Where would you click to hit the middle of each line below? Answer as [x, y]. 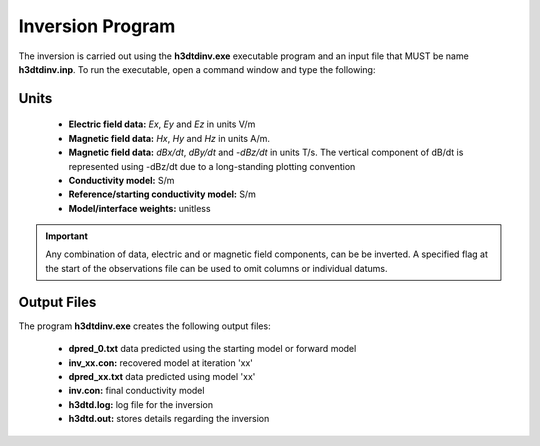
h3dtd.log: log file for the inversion [141, 404]
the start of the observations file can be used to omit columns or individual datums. [217, 268]
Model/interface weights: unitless [139, 208]
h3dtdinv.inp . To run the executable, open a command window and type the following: [197, 69]
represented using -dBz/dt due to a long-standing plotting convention [212, 166]
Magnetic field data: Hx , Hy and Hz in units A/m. [169, 138]
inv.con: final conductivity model [136, 391]
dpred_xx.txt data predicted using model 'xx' [162, 376]
